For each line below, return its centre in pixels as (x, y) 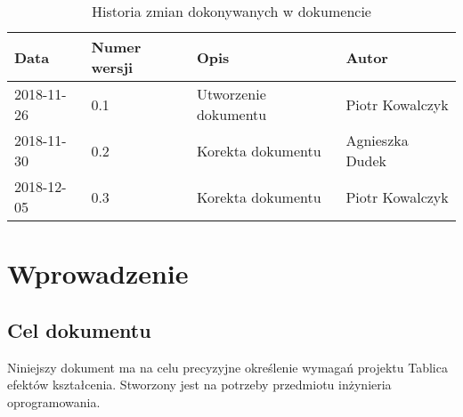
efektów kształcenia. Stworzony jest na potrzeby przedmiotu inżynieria (199, 385)
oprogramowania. (54, 401)
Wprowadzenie (98, 273)
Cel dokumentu (79, 329)
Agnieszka (377, 140)
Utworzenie (231, 94)
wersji (112, 67)
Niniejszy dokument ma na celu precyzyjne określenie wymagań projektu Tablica (227, 367)
